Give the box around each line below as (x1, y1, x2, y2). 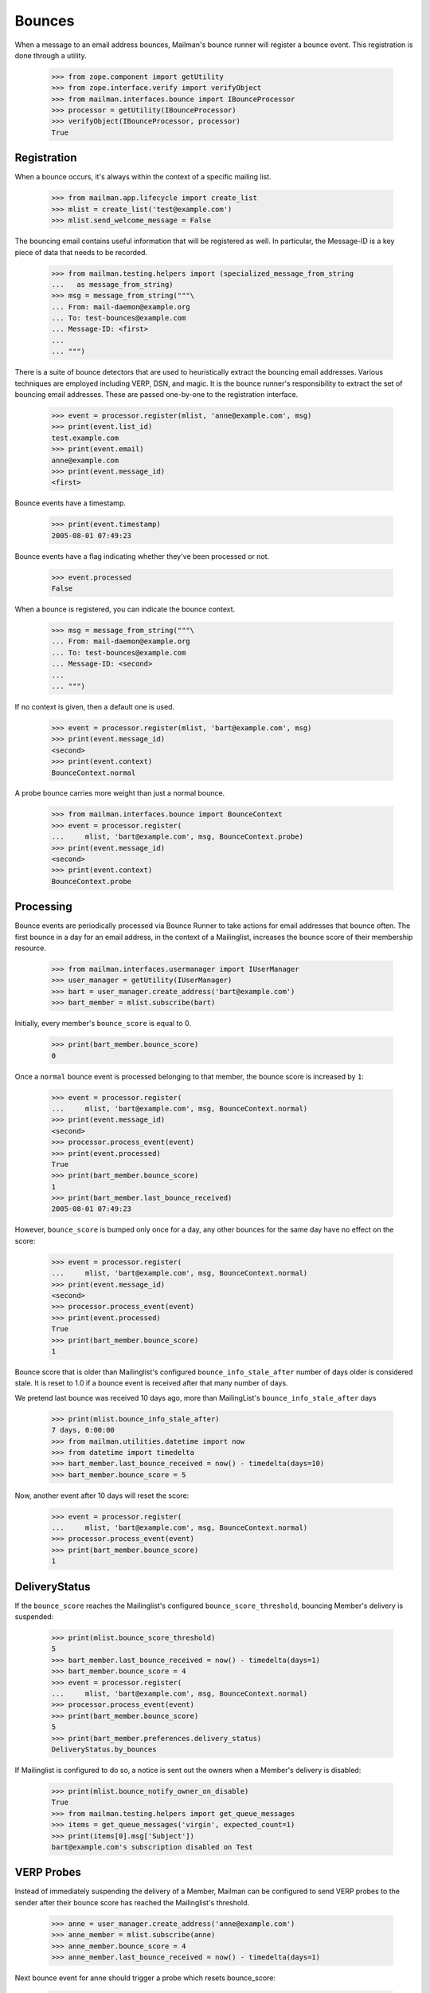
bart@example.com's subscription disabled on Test (51, 1842, 254, 1851)
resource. (14, 943, 47, 953)
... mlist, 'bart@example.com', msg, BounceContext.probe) (51, 832, 304, 841)
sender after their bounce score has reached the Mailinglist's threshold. (14, 1897, 250, 1907)
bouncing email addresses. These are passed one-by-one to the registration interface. (14, 390, 299, 399)
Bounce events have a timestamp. (14, 498, 127, 508)
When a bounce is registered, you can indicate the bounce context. (14, 604, 236, 614)
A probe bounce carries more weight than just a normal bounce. (14, 788, 225, 798)
